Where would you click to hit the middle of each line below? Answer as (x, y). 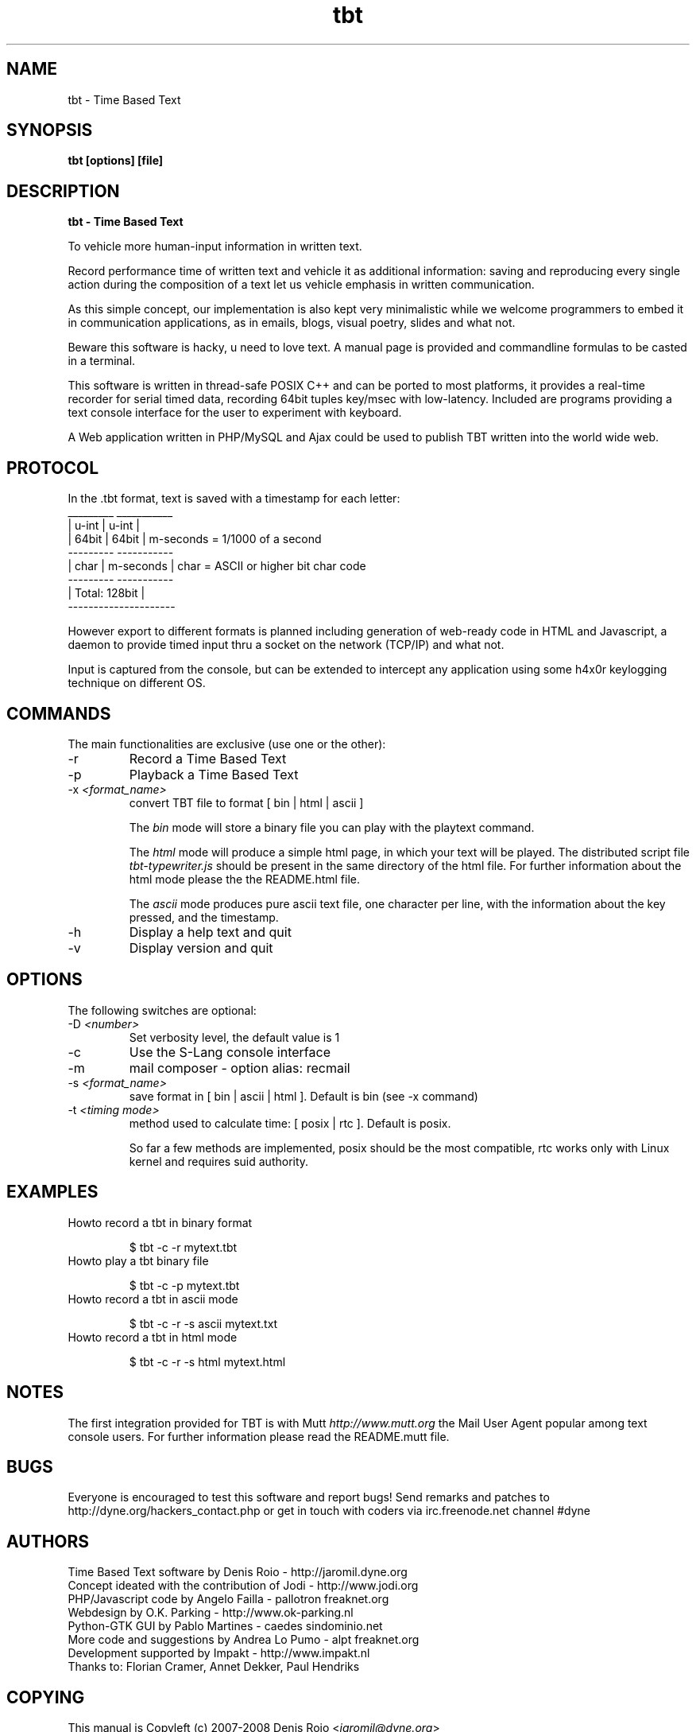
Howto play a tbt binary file (138, 1260)
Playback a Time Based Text (214, 774)
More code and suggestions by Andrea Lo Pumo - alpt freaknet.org (244, 1640)
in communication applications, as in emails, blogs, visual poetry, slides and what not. (292, 323)
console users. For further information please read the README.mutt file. (259, 1436)
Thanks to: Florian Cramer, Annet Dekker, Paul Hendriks (214, 1667)
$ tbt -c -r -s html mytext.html (207, 1361)
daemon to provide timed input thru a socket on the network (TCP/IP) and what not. (286, 645)
